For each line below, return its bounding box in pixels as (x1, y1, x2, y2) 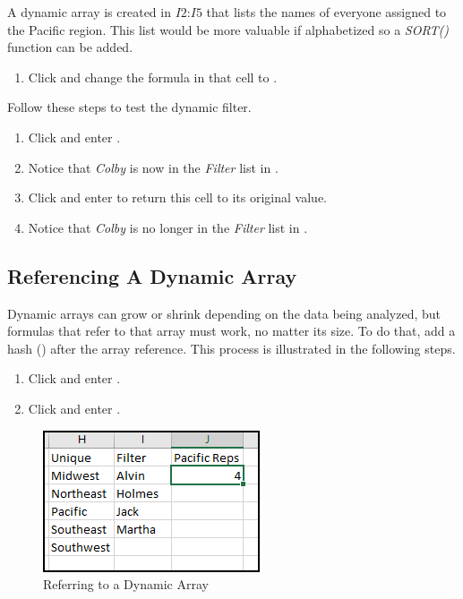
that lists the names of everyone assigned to (206, 3, 447, 21)
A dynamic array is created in (7, 3, 171, 21)
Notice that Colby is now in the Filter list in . (28, 158, 279, 176)
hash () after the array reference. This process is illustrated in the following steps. (7, 338, 456, 357)
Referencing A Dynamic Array (7, 261, 297, 289)
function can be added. (7, 38, 133, 56)
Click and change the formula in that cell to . (28, 67, 278, 86)
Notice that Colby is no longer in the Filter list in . (28, 218, 308, 236)
